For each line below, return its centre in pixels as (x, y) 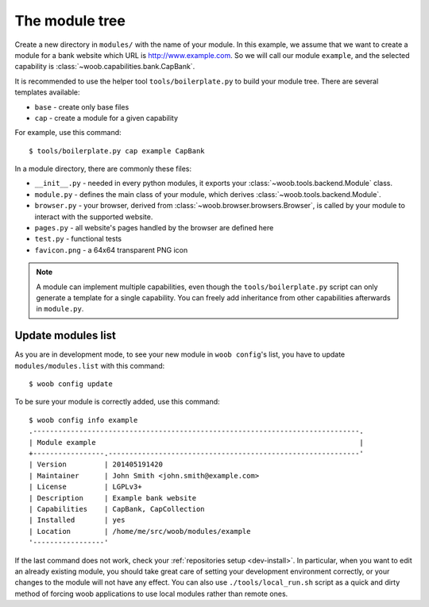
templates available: (47, 92)
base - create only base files (82, 106)
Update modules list (66, 336)
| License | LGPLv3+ (85, 487)
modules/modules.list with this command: (90, 365)
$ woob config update (71, 384)
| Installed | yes (77, 520)
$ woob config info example (83, 420)
